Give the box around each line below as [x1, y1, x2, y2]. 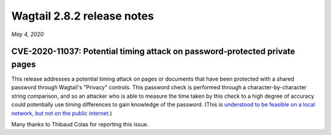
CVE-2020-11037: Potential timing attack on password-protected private [11, 46, 295, 57]
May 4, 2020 [11, 31, 44, 38]
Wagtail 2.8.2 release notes [11, 9, 154, 23]
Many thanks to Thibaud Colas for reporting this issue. [11, 121, 149, 128]
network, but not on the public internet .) [11, 109, 113, 117]
